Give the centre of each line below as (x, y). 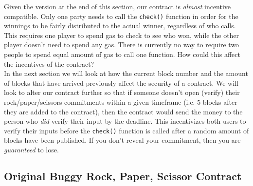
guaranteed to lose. (31, 150)
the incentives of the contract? (49, 64)
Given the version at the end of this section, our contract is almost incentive (117, 6)
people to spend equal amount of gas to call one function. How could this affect (122, 54)
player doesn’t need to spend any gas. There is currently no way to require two (122, 45)
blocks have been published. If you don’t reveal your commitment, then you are (122, 140)
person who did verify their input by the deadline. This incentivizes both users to (125, 121)
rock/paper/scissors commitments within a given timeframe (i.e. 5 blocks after (121, 102)
